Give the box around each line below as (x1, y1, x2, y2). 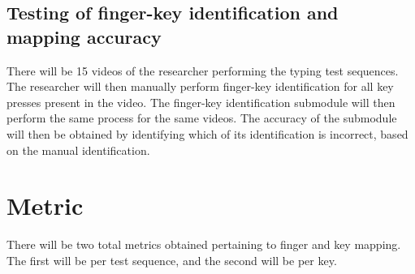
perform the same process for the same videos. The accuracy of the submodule (6, 109, 397, 126)
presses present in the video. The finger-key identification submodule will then (6, 93, 396, 110)
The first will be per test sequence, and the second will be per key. (6, 251, 337, 268)
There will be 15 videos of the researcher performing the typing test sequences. (6, 62, 399, 79)
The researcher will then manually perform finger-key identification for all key (6, 78, 394, 95)
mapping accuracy (6, 24, 162, 49)
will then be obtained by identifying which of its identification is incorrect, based (6, 125, 409, 142)
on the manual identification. (6, 141, 150, 158)
